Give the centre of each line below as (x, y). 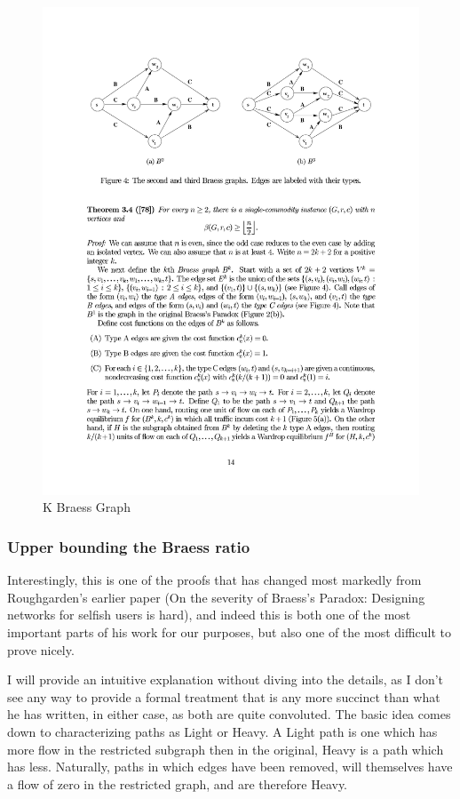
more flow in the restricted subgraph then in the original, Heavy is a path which (226, 749)
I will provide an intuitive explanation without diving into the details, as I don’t (226, 679)
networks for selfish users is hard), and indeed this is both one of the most (209, 615)
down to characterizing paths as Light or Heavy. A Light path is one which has (222, 732)
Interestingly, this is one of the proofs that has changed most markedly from (214, 580)
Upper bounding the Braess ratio (129, 547)
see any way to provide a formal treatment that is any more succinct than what (224, 696)
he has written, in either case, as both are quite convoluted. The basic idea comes (229, 714)
